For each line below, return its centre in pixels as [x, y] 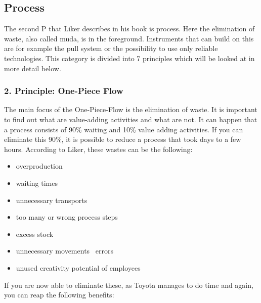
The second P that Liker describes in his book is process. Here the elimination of [129, 29]
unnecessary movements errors [64, 251]
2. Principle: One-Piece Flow [64, 91]
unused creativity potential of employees [78, 267]
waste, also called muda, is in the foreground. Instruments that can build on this [129, 38]
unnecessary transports [52, 200]
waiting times [37, 183]
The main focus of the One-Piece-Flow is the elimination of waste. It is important [131, 109]
